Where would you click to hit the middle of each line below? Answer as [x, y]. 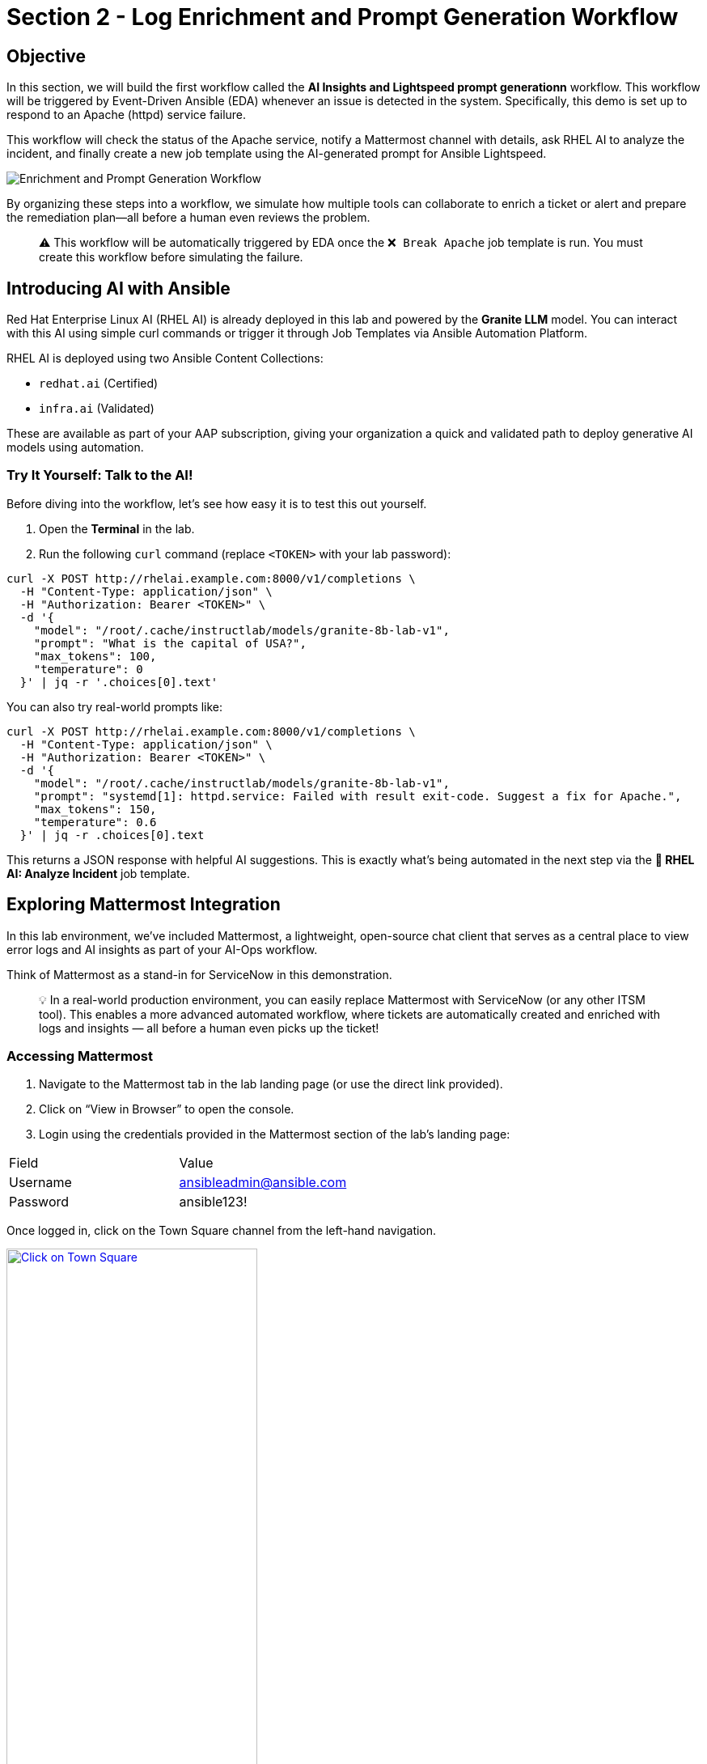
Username [40, 1183]
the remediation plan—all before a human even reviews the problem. [188, 218]
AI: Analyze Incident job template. [98, 873]
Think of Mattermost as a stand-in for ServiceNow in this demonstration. [199, 974]
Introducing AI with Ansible [119, 288]
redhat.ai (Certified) [99, 384]
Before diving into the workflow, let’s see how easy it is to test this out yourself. [217, 503]
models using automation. [75, 447]
